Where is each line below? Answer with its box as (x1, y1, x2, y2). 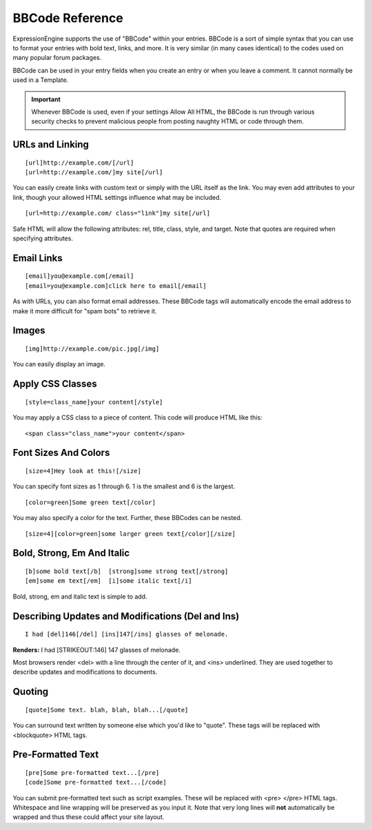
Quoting (12, 686, 48, 698)
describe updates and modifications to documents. (12, 668, 158, 676)
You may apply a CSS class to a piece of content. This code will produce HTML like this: (12, 413, 262, 422)
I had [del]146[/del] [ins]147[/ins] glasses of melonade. (25, 630, 229, 639)
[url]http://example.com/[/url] (25, 158, 134, 167)
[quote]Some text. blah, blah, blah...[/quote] (25, 706, 189, 714)
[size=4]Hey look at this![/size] (25, 467, 141, 475)
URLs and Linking (12, 138, 90, 151)
